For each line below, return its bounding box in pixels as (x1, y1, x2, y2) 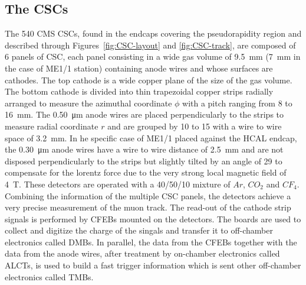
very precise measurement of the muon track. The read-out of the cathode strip (5, 201, 291, 213)
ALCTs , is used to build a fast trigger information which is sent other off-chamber (5, 259, 301, 271)
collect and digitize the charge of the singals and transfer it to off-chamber (5, 224, 273, 237)
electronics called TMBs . (5, 270, 94, 283)
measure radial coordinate (5, 119, 98, 132)
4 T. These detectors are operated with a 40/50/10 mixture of (5, 177, 231, 190)
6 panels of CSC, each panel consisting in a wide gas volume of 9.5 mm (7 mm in (5, 50, 301, 63)
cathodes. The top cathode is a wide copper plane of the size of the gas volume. (5, 73, 292, 86)
